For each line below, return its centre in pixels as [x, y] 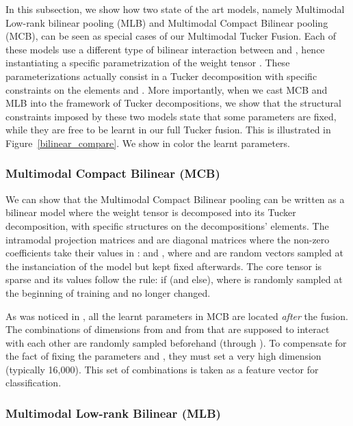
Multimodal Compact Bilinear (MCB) [113, 173]
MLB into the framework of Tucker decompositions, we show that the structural [173, 103]
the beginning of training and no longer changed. [108, 292]
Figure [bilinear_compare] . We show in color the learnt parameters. [148, 143]
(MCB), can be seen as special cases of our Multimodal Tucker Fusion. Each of [171, 36]
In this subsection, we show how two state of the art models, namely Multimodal [175, 9]
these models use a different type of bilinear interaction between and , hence [165, 49]
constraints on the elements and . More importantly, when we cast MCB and [167, 89]
